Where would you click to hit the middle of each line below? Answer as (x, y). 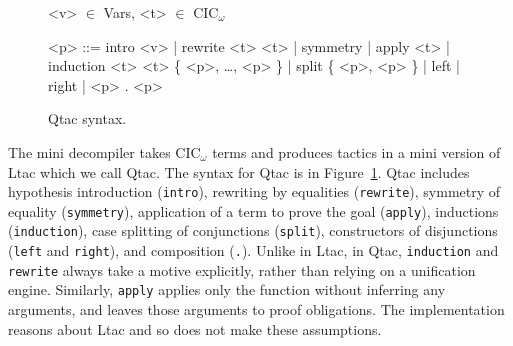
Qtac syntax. (87, 118)
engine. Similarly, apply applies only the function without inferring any (227, 289)
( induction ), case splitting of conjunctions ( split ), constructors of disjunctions (253, 230)
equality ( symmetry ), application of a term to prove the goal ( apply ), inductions (253, 210)
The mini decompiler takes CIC (104, 151)
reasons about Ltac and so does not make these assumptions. (195, 328)
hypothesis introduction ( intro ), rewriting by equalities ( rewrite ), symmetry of (254, 191)
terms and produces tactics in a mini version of (356, 151)
